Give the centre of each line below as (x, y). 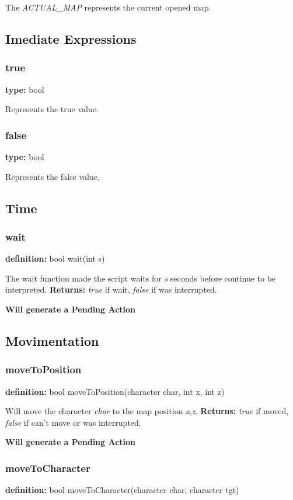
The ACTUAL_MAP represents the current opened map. (108, 7)
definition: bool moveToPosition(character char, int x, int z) (115, 391)
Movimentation (52, 340)
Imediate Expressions (71, 38)
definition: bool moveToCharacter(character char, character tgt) (122, 490)
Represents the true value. (52, 109)
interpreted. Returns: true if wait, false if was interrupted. (111, 289)
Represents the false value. (53, 176)
